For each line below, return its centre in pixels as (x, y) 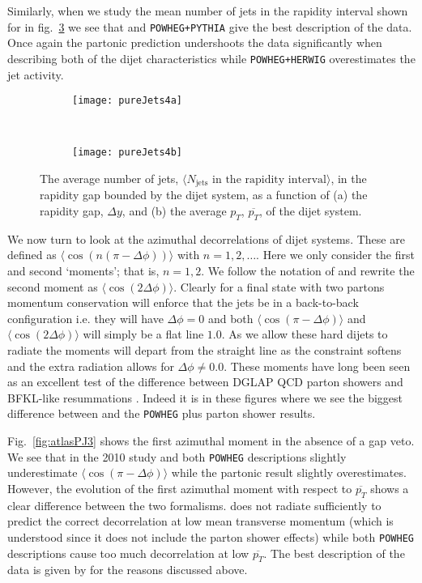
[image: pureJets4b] (128, 153)
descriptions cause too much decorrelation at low (128, 553)
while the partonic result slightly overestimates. (289, 472)
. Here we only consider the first (335, 255)
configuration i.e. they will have (85, 318)
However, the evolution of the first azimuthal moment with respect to (180, 488)
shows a (390, 488)
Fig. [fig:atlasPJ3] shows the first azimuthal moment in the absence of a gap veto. (211, 441)
